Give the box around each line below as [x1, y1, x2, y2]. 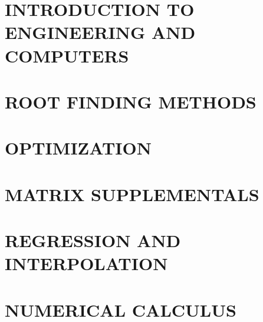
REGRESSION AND [5, 228, 181, 252]
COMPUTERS [5, 43, 129, 67]
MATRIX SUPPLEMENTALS [5, 182, 259, 206]
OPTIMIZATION [5, 136, 152, 160]
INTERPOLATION [5, 251, 168, 275]
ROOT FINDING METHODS [5, 89, 257, 113]
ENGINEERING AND [5, 20, 196, 44]
